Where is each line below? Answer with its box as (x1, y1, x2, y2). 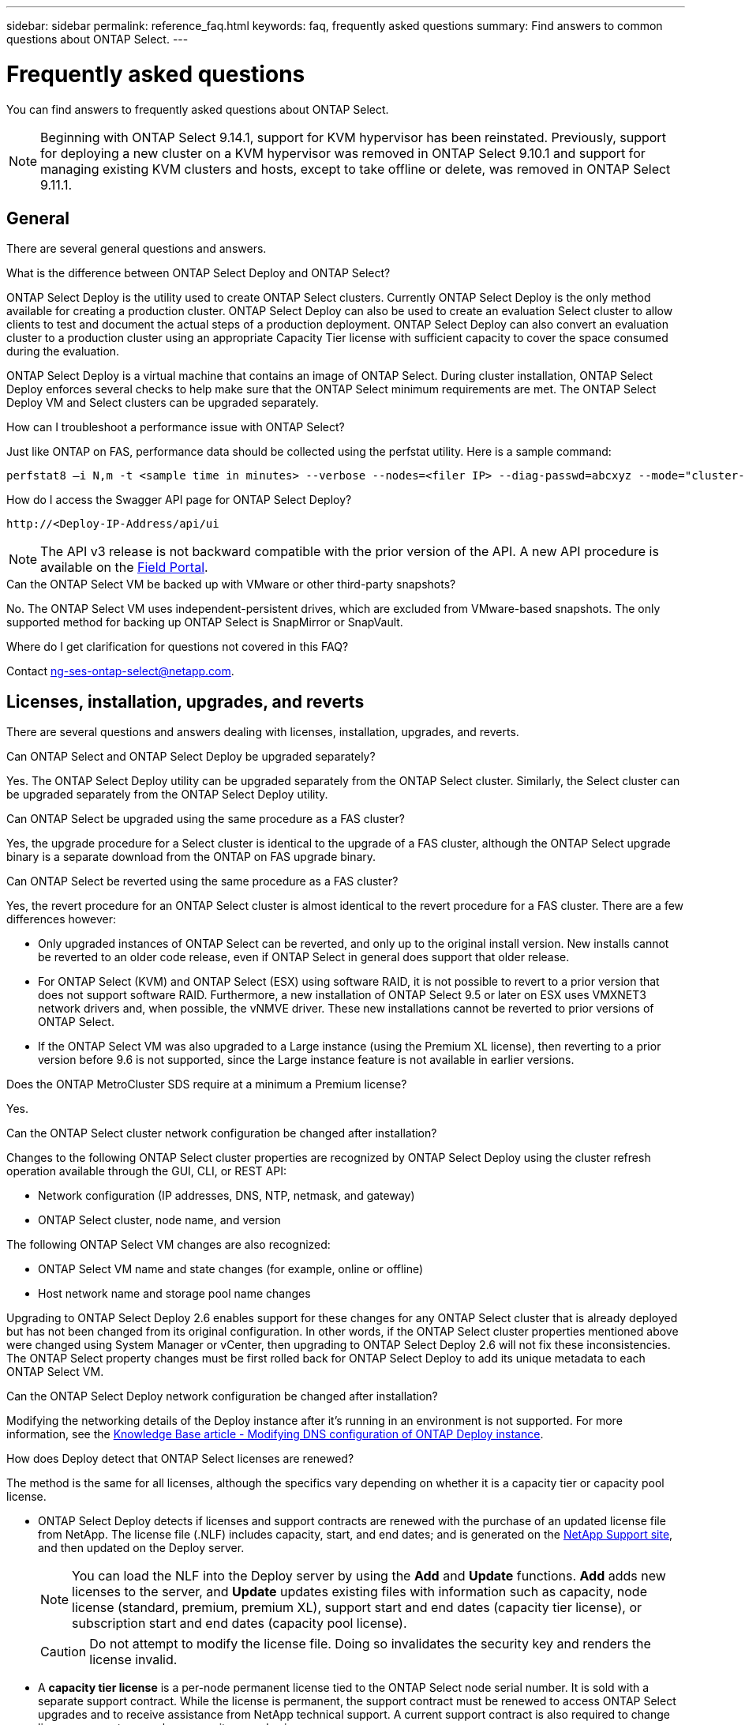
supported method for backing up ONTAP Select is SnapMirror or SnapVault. (6, 615, 403, 629)
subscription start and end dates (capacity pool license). (72, 1615, 407, 1632)
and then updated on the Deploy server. (38, 1541, 245, 1555)
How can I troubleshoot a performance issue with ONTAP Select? (6, 420, 345, 434)
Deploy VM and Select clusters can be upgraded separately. (6, 396, 319, 410)
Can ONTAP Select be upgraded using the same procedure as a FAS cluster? (6, 812, 405, 826)
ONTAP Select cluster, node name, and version (38, 1213, 281, 1227)
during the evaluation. (6, 344, 120, 359)
